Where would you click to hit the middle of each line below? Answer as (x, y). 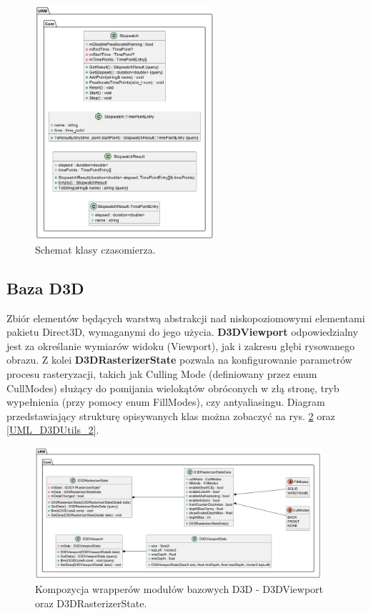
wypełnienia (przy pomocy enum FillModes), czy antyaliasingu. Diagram (166, 402)
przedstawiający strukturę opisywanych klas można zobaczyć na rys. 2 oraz (171, 415)
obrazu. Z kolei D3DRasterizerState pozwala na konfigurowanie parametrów (179, 360)
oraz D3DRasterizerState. (91, 603)
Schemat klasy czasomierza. (95, 249)
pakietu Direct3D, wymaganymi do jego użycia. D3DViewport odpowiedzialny (182, 332)
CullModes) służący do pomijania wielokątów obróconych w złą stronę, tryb (173, 388)
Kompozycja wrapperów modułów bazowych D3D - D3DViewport (179, 588)
